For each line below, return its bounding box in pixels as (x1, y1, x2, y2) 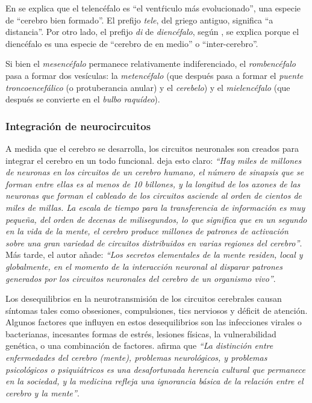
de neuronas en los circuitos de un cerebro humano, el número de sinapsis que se (5, 166, 304, 178)
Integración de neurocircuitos (5, 118, 151, 133)
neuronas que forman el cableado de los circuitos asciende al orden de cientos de (5, 189, 302, 202)
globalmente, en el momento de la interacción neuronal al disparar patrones (5, 260, 282, 272)
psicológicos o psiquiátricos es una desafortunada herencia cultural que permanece (5, 363, 305, 375)
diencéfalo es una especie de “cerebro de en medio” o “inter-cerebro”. (5, 37, 258, 49)
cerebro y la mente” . (5, 386, 80, 399)
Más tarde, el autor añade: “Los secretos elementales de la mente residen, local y (5, 248, 303, 261)
